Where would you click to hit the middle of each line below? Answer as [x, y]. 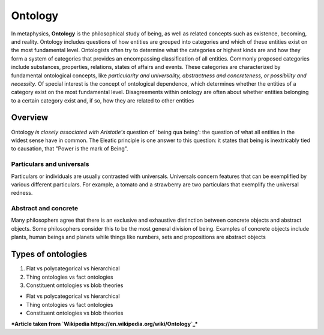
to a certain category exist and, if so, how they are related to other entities [103, 100]
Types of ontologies [49, 254]
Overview [30, 118]
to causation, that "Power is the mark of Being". [70, 149]
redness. [22, 193]
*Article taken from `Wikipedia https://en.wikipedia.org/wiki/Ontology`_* [104, 324]
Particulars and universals [50, 164]
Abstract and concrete [45, 209]
